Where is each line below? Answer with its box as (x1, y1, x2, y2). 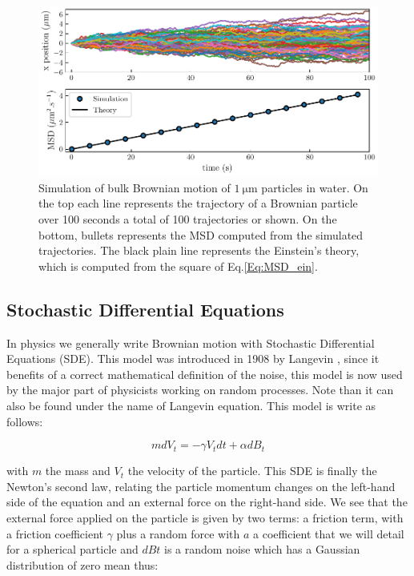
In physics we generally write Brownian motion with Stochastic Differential (6, 334, 375, 351)
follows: (6, 413, 43, 429)
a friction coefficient (6, 525, 103, 542)
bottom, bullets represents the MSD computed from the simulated (38, 226, 364, 243)
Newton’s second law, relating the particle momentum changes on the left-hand (6, 477, 396, 494)
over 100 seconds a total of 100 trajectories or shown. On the (38, 211, 337, 227)
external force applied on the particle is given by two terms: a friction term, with (6, 509, 404, 526)
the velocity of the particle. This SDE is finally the (127, 462, 377, 479)
